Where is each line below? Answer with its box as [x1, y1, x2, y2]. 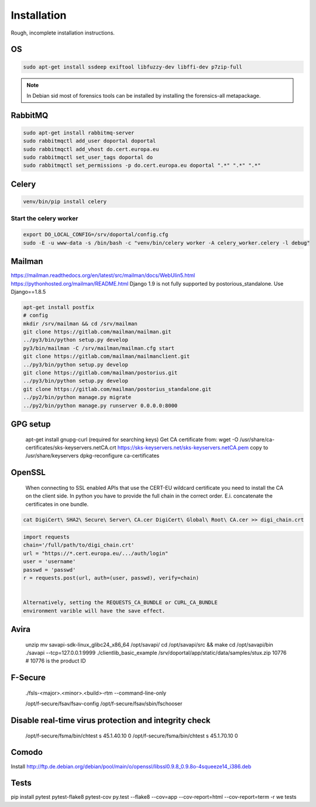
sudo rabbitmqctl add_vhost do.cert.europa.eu [23, 146, 159, 152]
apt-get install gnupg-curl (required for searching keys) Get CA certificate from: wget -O [25, 436, 239, 443]
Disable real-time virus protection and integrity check [11, 716, 211, 725]
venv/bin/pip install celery [23, 198, 107, 205]
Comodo [11, 747, 43, 757]
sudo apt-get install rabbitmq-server [23, 129, 135, 136]
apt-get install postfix [23, 304, 95, 310]
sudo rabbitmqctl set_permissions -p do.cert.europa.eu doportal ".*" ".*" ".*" [23, 162, 261, 169]
